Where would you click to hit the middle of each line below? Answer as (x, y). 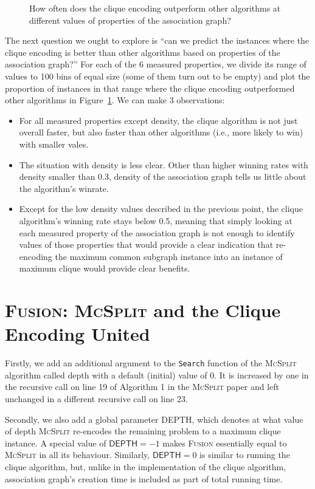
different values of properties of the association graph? (130, 20)
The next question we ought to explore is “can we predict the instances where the (157, 40)
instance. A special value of (56, 443)
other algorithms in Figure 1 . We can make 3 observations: (115, 100)
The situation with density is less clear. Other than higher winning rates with (164, 164)
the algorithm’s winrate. (64, 188)
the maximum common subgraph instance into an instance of (169, 256)
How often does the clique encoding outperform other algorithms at (155, 8)
